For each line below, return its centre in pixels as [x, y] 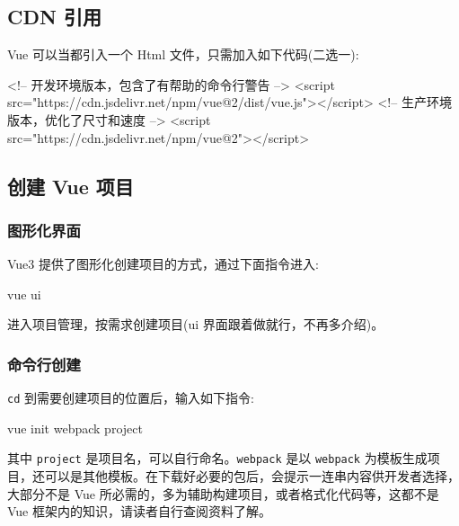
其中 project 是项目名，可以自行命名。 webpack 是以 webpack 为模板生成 [217, 458]
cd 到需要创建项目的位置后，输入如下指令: [131, 398]
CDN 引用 [54, 17]
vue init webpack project [75, 428]
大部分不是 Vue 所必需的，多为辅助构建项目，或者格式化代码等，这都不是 [223, 493]
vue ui [24, 294]
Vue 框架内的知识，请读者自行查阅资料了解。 [139, 511]
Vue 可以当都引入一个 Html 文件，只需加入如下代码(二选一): [183, 54]
